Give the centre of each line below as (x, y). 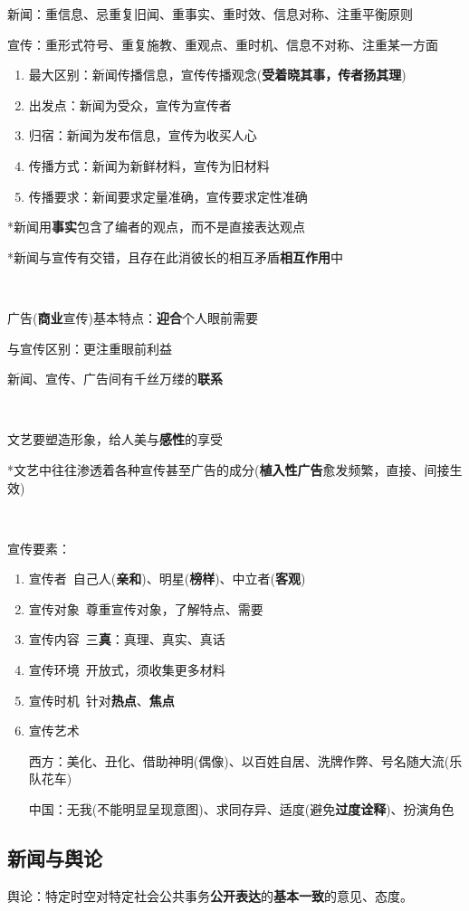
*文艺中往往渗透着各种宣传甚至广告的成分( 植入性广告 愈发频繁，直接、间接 (229, 469)
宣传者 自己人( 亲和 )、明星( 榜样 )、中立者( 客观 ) (167, 579)
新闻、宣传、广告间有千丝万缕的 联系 (115, 379)
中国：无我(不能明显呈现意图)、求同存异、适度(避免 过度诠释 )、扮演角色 (241, 809)
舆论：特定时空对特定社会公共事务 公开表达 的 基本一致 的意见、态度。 (210, 895)
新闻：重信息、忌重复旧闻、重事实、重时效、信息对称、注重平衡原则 (210, 14)
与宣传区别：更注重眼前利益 (90, 348)
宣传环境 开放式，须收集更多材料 (127, 670)
